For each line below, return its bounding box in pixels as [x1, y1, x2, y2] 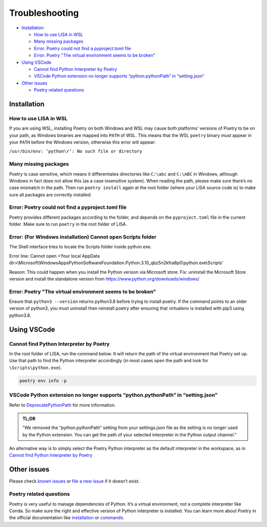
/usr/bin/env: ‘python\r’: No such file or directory [9, 148, 142, 154]
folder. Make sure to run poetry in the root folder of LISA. [9, 221, 127, 227]
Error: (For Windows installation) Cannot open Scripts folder [9, 234, 157, 240]
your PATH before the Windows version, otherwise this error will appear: [9, 139, 156, 145]
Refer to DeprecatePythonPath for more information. [9, 402, 116, 408]
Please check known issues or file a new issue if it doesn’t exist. [9, 478, 140, 484]
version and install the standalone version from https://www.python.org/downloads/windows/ [9, 276, 200, 282]
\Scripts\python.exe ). [9, 364, 62, 371]
